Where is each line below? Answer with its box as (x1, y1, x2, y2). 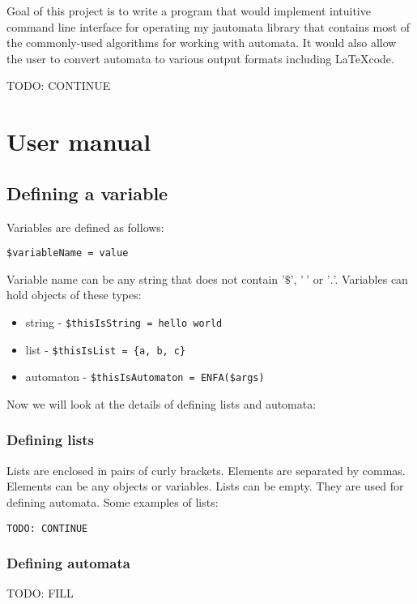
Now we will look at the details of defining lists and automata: (6, 395, 317, 412)
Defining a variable (6, 180, 168, 205)
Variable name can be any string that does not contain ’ (6, 270, 285, 287)
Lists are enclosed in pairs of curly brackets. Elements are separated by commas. (6, 461, 406, 478)
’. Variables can (333, 270, 408, 287)
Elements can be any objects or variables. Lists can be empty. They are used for (6, 478, 404, 495)
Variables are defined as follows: (6, 218, 164, 235)
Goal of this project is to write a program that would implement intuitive (6, 2, 371, 19)
